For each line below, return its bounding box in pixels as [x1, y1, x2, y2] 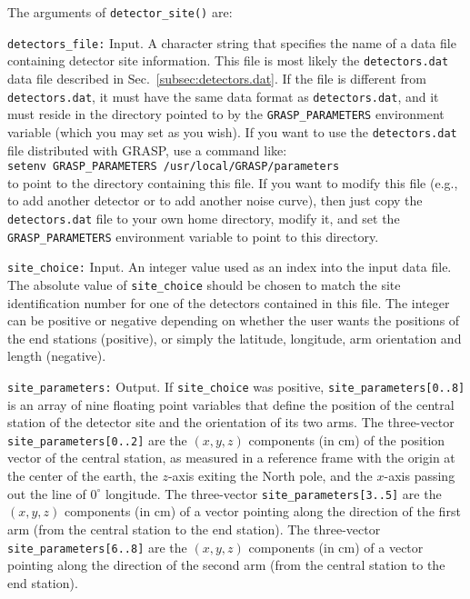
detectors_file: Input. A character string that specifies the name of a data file [7, 33, 456, 52]
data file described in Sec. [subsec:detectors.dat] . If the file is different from [7, 68, 426, 87]
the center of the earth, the [7, 466, 158, 485]
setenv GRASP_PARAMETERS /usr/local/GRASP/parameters [7, 160, 340, 174]
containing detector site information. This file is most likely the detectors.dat [7, 51, 449, 70]
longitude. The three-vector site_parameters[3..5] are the [105, 484, 442, 503]
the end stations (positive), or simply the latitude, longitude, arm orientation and [7, 328, 462, 347]
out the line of [7, 484, 86, 503]
